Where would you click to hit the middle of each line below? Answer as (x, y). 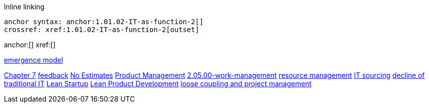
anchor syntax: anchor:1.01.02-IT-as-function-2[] (104, 22)
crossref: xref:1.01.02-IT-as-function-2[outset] (102, 30)
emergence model (34, 60)
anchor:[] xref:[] (30, 45)
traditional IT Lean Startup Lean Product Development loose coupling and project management (158, 84)
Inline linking (24, 7)
